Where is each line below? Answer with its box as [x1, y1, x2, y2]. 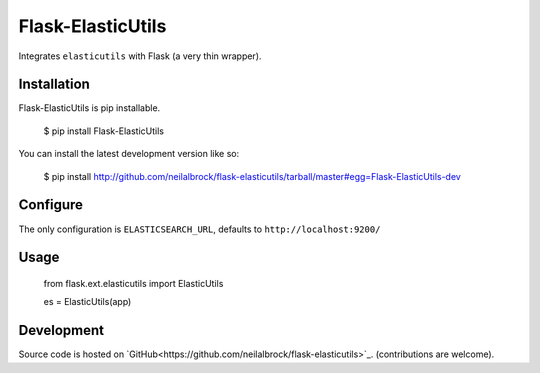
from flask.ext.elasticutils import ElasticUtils [43, 277, 224, 289]
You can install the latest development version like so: [18, 148, 240, 160]
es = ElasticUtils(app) [43, 296, 132, 308]
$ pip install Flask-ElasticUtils [43, 125, 165, 137]
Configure [18, 196, 84, 214]
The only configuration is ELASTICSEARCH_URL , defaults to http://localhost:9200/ [18, 223, 381, 235]
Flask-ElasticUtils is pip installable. [18, 102, 161, 114]
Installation [18, 76, 90, 93]
